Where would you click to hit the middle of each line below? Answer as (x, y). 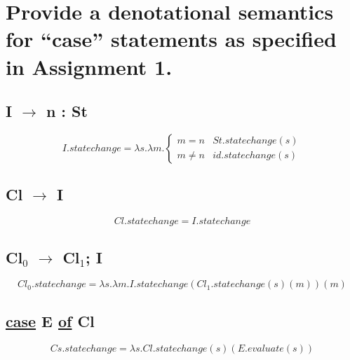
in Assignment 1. (89, 66)
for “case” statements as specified (171, 39)
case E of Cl (50, 320)
